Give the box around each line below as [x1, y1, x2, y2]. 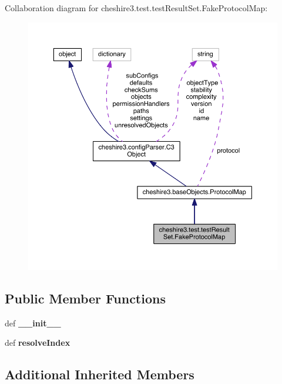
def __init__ [5, 316, 61, 329]
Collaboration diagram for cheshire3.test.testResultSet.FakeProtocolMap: [5, 2, 268, 14]
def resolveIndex [5, 336, 70, 349]
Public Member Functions [5, 289, 166, 307]
